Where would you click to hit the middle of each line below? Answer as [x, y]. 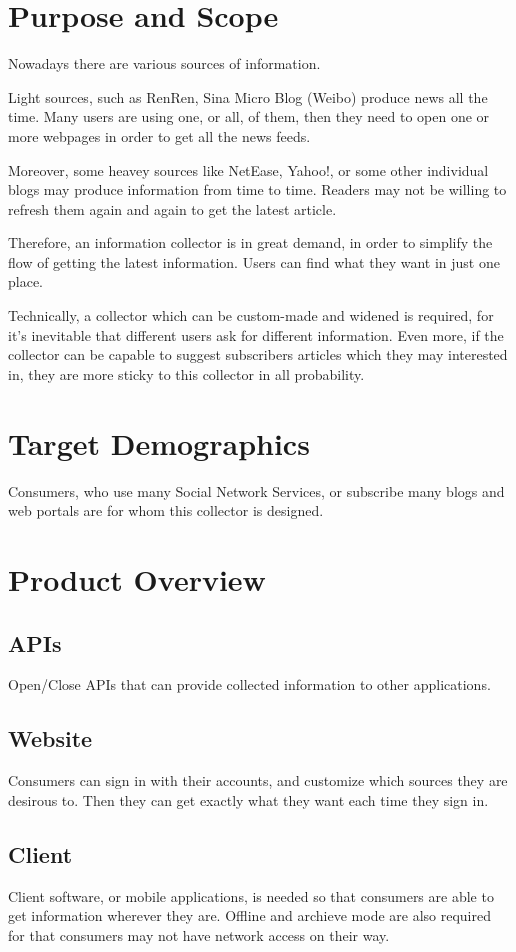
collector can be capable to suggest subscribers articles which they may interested [258, 354]
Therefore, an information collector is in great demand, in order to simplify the [250, 242]
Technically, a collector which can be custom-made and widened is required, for [251, 315]
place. [25, 281]
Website [50, 738]
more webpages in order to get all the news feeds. [159, 135]
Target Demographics [159, 442]
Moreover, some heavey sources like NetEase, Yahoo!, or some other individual [248, 169]
